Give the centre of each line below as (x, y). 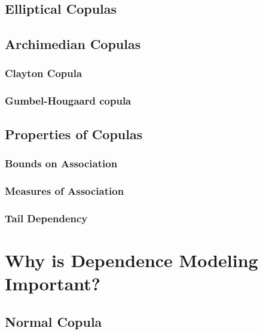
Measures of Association (65, 190)
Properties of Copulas (74, 134)
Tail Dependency (46, 218)
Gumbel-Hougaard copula (68, 101)
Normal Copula (53, 321)
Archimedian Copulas (73, 44)
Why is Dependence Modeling (131, 260)
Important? (53, 283)
